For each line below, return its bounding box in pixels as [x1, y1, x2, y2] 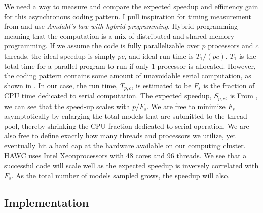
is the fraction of [203, 80, 255, 90]
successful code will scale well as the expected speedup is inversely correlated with [4, 160, 259, 171]
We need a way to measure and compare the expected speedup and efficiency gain [4, 1, 258, 11]
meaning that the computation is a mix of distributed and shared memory [4, 30, 235, 41]
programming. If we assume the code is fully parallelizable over [4, 40, 200, 51]
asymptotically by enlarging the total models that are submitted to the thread [4, 111, 247, 121]
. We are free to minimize [146, 100, 226, 111]
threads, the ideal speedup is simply [4, 50, 116, 61]
